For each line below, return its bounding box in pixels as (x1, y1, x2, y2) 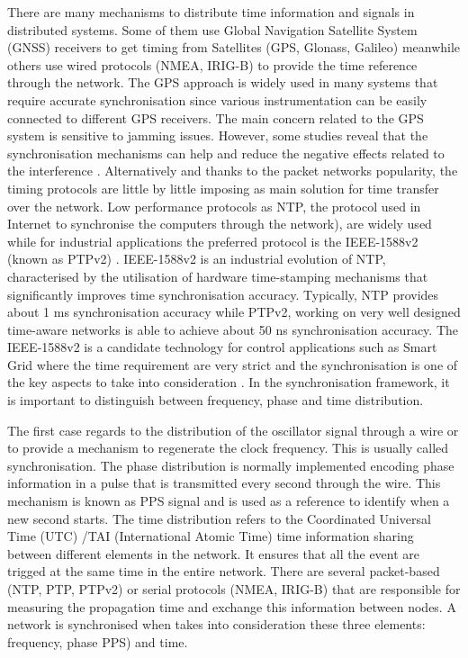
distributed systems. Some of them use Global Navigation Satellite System (7, 20, 418, 39)
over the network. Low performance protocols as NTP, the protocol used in (7, 196, 421, 215)
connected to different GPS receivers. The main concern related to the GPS (7, 108, 424, 127)
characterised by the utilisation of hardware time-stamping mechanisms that (7, 266, 428, 285)
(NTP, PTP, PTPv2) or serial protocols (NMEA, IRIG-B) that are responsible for (7, 580, 461, 598)
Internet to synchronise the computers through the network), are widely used (7, 214, 432, 233)
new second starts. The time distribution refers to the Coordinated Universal (7, 509, 431, 527)
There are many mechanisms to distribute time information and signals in (7, 3, 415, 21)
